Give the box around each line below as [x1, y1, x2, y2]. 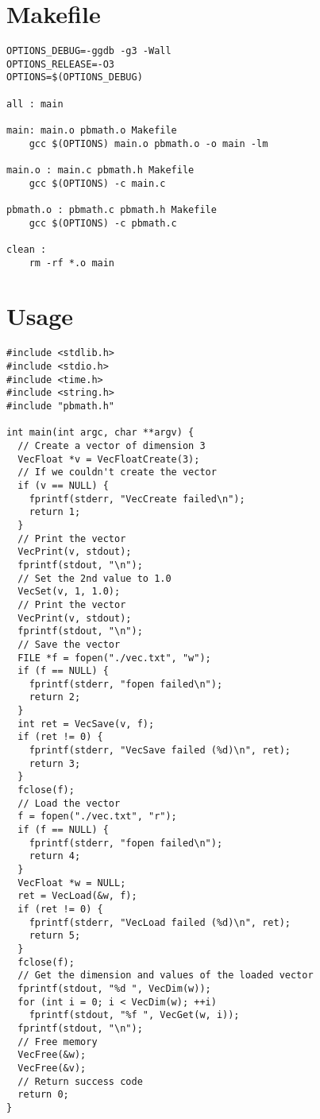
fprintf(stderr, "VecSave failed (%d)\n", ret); [29, 745, 291, 757]
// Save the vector [17, 638, 121, 650]
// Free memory [17, 1036, 98, 1047]
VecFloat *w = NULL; [17, 877, 126, 889]
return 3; [29, 757, 81, 769]
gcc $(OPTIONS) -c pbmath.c [29, 217, 177, 229]
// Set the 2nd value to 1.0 [17, 572, 172, 584]
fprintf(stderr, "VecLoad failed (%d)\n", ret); [29, 916, 291, 928]
